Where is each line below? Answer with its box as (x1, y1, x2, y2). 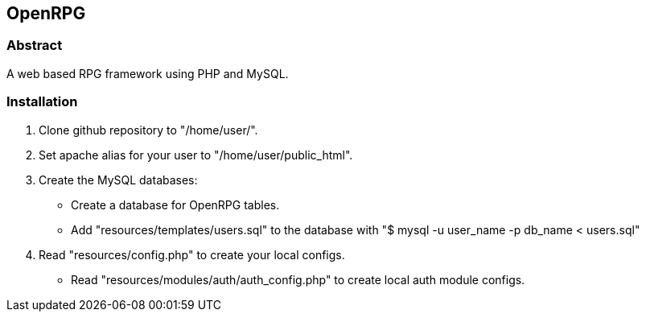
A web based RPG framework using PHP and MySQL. (6, 66, 289, 81)
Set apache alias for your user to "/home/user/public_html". (39, 147, 353, 162)
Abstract (6, 37, 63, 54)
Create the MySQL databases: (39, 172, 198, 187)
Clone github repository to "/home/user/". (39, 122, 258, 137)
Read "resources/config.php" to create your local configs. (39, 247, 345, 262)
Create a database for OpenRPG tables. (71, 197, 280, 212)
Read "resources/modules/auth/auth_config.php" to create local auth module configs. (71, 272, 525, 287)
